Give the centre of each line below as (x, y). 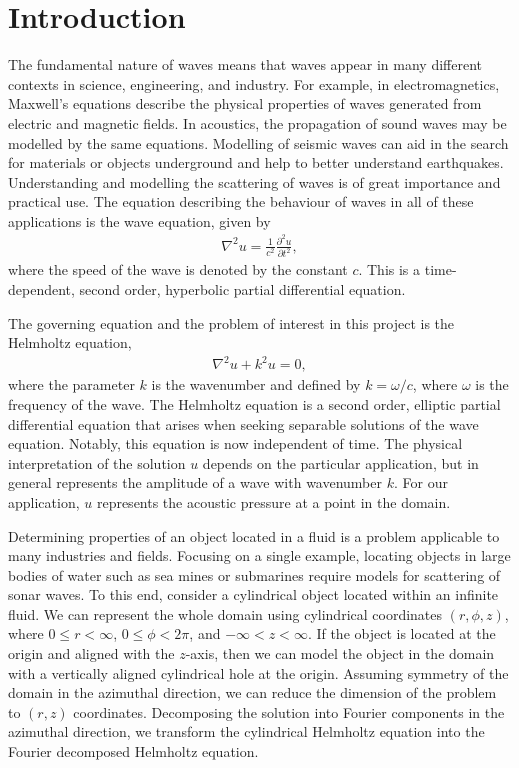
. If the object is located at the (401, 633)
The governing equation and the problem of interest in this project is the (231, 322)
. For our (420, 482)
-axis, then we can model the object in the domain (340, 653)
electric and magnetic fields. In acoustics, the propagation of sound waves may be (257, 122)
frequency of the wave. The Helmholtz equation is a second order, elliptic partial (254, 403)
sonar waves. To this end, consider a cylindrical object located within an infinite (253, 594)
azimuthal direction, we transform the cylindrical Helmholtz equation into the (246, 731)
